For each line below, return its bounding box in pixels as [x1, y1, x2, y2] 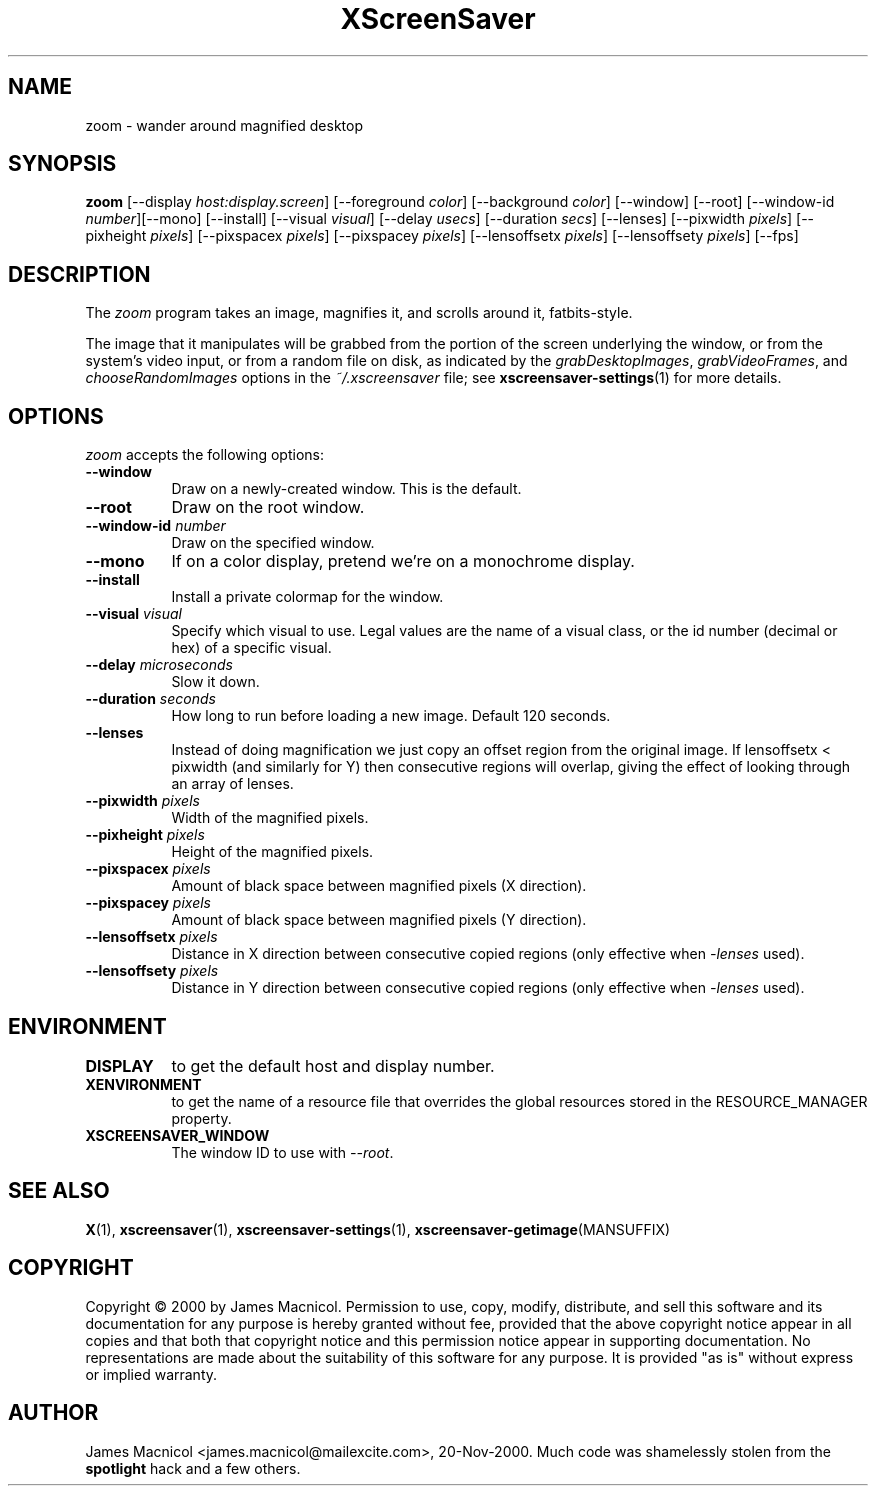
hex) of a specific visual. [171, 639, 332, 657]
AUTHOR [8, 1400, 99, 1426]
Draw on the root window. [171, 497, 365, 518]
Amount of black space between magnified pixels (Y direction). [171, 911, 587, 929]
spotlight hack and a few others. [85, 1459, 301, 1477]
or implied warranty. [85, 1365, 218, 1383]
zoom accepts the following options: [85, 446, 324, 464]
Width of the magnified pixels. [171, 809, 369, 827]
